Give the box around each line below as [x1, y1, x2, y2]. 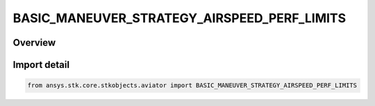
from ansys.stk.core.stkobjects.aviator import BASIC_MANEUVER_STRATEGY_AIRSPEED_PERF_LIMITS [27, 82, 358, 89]
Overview [12, 37, 56, 48]
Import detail [12, 59, 69, 71]
